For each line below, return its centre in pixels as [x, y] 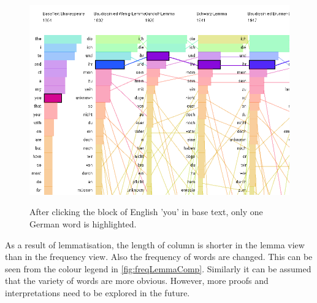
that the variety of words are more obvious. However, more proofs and [137, 281]
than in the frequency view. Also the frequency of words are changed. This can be [159, 257]
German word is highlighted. [83, 223]
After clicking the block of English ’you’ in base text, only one [146, 212]
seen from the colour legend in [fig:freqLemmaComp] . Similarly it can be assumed [158, 268]
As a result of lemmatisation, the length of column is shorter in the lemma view [155, 244]
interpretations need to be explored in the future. [97, 292]
